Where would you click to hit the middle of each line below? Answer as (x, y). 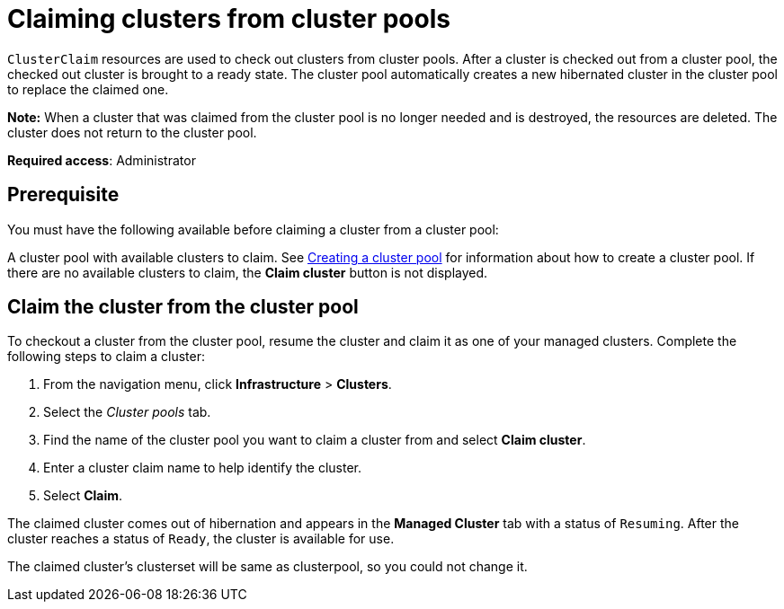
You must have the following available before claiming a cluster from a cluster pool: (253, 229)
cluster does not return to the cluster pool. (132, 132)
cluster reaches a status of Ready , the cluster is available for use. (201, 539)
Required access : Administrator (102, 160)
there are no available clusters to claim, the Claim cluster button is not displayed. (248, 272)
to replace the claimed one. (88, 89)
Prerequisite (63, 195)
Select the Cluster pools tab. (127, 412)
